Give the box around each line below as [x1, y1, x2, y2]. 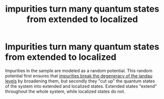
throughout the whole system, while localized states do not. [5, 88, 126, 94]
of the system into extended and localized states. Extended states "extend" [5, 83, 157, 89]
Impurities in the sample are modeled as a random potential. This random [5, 67, 153, 74]
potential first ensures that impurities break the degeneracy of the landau [5, 73, 153, 79]
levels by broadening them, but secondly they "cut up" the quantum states [5, 78, 155, 84]
